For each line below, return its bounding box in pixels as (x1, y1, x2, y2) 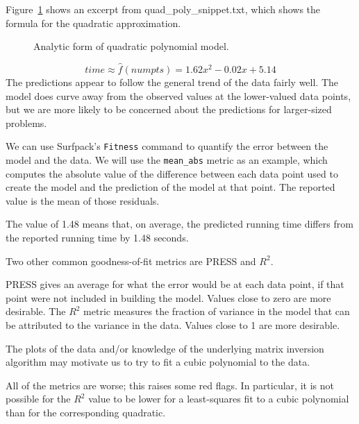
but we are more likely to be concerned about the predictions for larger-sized (6, 102, 332, 117)
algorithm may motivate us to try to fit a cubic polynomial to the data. (6, 355, 310, 369)
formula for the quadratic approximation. (6, 15, 181, 30)
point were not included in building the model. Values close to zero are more (6, 290, 331, 305)
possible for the (6, 391, 71, 406)
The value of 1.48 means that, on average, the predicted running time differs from (6, 217, 353, 231)
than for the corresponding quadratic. (6, 405, 166, 419)
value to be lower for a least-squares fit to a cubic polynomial (88, 391, 349, 406)
